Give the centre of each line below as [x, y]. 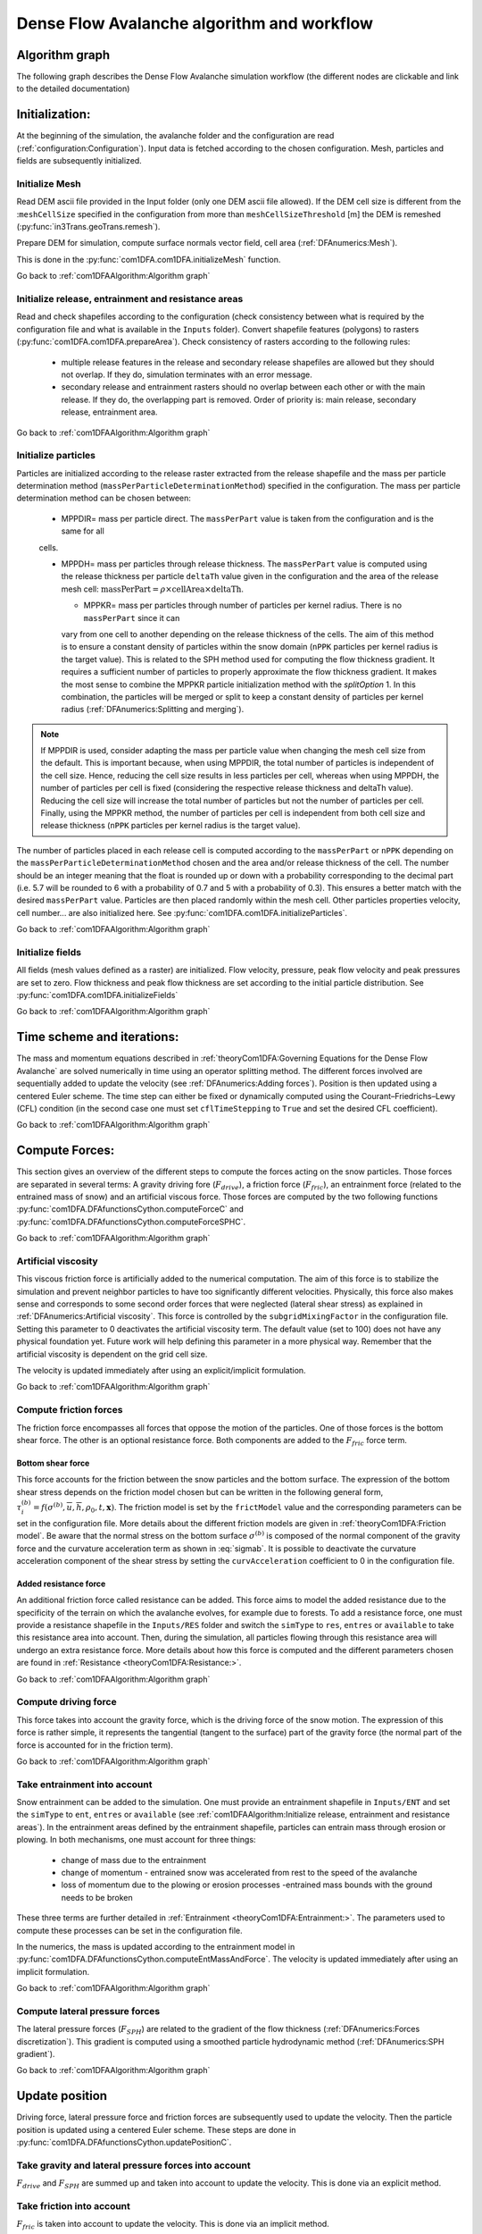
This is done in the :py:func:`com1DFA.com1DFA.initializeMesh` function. [149, 259]
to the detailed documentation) [73, 88]
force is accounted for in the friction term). [95, 1745]
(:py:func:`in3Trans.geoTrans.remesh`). [88, 227]
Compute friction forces [70, 1410]
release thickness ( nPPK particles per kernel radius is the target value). [170, 826]
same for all [83, 531]
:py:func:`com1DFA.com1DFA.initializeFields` [97, 995]
